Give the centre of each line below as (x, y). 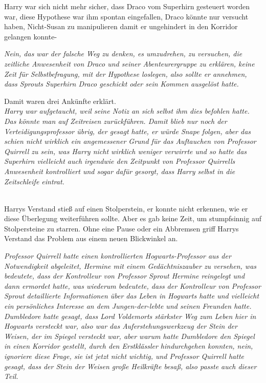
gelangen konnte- (31, 36)
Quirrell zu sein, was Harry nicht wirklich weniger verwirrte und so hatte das (126, 151)
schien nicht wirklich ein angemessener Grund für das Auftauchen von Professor (130, 141)
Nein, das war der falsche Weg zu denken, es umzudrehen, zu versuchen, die (123, 54)
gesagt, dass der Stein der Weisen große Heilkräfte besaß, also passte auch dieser (130, 366)
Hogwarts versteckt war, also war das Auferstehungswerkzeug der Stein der (121, 326)
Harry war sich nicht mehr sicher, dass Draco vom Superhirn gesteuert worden (127, 6)
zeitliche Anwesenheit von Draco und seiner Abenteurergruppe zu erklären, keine (129, 63)
